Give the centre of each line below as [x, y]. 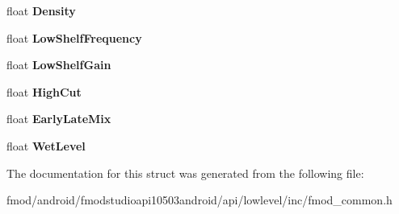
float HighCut [44, 91]
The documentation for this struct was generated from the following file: [185, 173]
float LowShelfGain [59, 65]
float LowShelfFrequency [74, 37]
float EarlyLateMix [59, 119]
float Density [41, 10]
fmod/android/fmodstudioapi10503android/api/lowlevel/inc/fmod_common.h [199, 200]
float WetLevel [46, 145]
